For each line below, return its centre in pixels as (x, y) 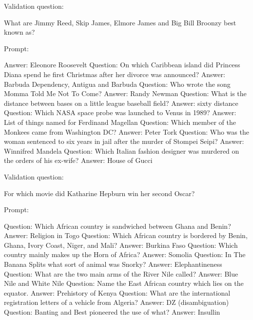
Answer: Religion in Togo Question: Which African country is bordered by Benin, (126, 235)
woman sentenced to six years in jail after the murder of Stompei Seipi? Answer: (124, 141)
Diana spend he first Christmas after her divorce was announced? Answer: (115, 74)
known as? (19, 32)
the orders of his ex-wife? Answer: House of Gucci (78, 160)
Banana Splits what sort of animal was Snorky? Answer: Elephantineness (113, 264)
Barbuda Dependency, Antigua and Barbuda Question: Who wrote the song (117, 84)
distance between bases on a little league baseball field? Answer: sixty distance (121, 103)
